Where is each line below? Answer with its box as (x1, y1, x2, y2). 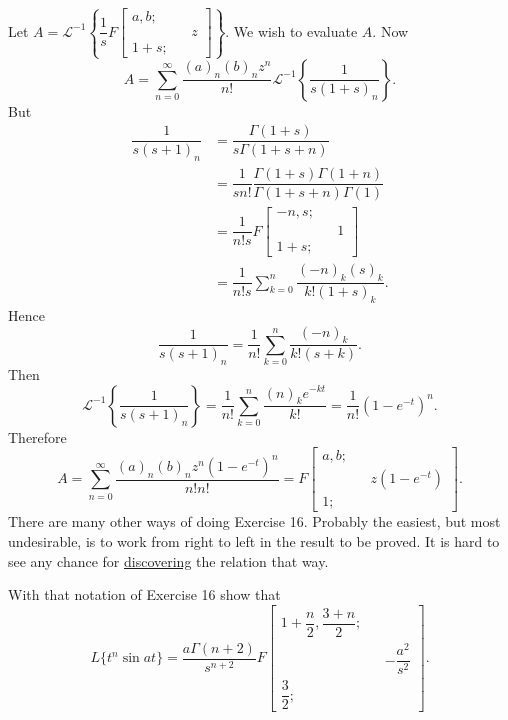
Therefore (8, 426, 67, 447)
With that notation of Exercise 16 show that (8, 584, 281, 605)
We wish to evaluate (233, 20, 358, 41)
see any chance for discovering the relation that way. (8, 550, 329, 571)
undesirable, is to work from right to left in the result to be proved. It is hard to (8, 531, 500, 552)
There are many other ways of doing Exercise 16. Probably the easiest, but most (8, 511, 501, 532)
